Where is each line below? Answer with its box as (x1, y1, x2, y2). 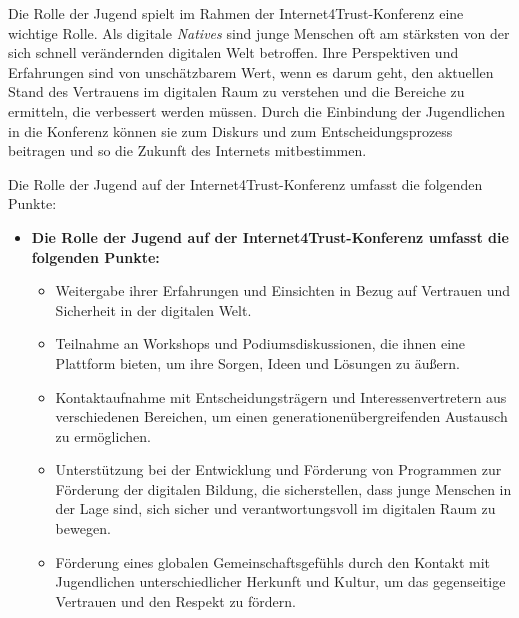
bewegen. (55, 518, 111, 539)
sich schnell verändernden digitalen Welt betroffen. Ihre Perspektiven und (8, 42, 459, 63)
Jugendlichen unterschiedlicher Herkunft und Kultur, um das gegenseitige (55, 571, 506, 592)
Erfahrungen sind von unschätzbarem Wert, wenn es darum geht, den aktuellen (8, 61, 494, 82)
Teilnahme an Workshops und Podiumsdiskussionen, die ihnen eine (55, 333, 466, 354)
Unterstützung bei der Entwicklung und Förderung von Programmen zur (55, 459, 502, 480)
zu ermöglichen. (55, 425, 151, 446)
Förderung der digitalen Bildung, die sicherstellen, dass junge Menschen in (55, 478, 512, 499)
